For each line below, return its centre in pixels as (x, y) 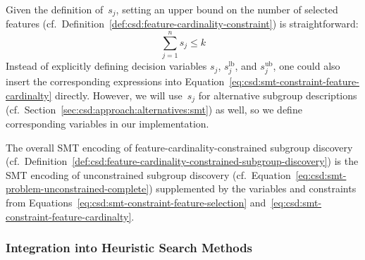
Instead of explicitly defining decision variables (106, 66)
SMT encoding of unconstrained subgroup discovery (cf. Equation (148, 174)
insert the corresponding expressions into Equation (115, 81)
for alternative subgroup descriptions (278, 95)
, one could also (307, 66)
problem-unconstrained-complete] (78, 188)
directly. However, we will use (119, 95)
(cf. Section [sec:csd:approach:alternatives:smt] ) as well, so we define (154, 110)
